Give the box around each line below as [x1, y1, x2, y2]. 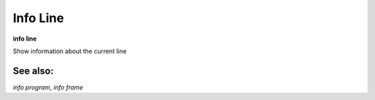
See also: [12, 65, 54, 77]
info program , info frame [12, 83, 83, 91]
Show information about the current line [12, 47, 127, 55]
